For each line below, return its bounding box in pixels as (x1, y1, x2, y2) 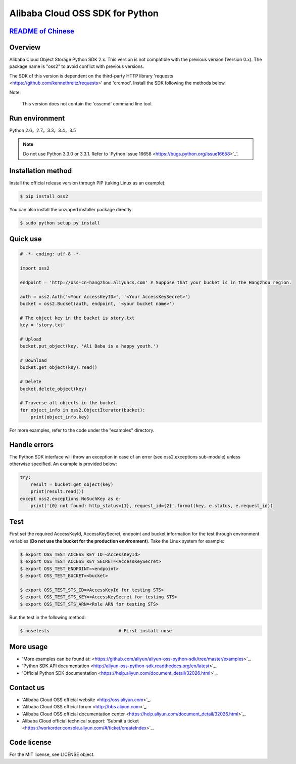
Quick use (9, 235, 42, 243)
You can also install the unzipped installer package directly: (9, 206, 133, 212)
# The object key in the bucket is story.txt (20, 315, 135, 321)
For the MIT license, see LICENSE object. (9, 751, 95, 757)
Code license (9, 738, 52, 747)
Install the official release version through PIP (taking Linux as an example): (9, 180, 166, 186)
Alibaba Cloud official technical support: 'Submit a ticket (22, 717, 139, 724)
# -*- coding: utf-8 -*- (20, 251, 82, 257)
